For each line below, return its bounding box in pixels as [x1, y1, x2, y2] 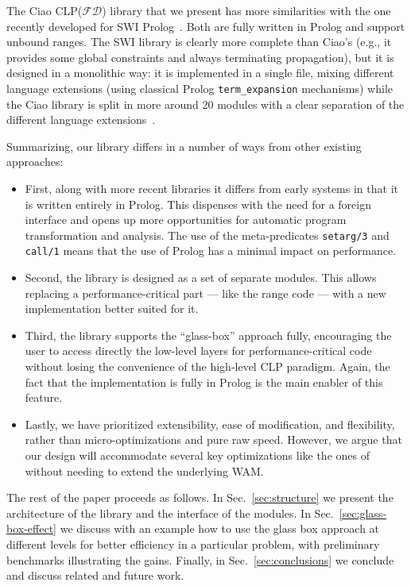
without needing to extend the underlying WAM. [25, 462, 264, 479]
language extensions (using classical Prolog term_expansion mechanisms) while [6, 79, 393, 96]
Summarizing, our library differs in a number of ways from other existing [6, 137, 362, 154]
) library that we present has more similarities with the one [102, 2, 391, 18]
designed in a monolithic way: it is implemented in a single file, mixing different [6, 64, 394, 81]
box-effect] [6, 520, 56, 537]
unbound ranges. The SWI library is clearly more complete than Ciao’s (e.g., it [6, 33, 392, 50]
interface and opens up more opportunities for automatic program [25, 211, 347, 228]
